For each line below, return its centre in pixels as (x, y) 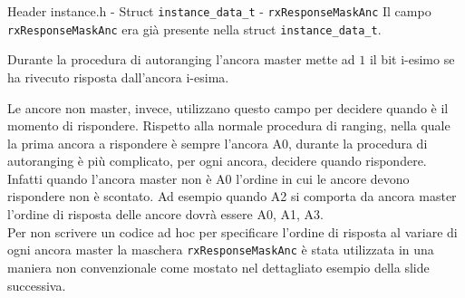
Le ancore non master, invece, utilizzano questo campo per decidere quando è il (228, 107)
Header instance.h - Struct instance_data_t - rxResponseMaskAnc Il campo (219, 11)
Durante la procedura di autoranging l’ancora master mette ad (181, 59)
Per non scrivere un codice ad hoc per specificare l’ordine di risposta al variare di (232, 231)
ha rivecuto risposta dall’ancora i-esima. (118, 77)
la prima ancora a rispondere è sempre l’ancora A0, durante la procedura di (218, 143)
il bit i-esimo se (412, 59)
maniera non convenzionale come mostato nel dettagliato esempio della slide (218, 267)
